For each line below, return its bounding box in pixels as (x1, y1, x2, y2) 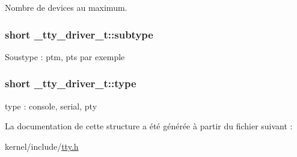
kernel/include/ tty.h (5, 140, 79, 152)
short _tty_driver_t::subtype (5, 26, 153, 42)
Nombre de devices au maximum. (5, 1, 127, 13)
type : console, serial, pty (5, 99, 97, 112)
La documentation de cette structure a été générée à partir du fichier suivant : (5, 120, 293, 132)
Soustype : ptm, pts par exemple (5, 50, 125, 63)
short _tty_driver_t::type (5, 76, 136, 91)
